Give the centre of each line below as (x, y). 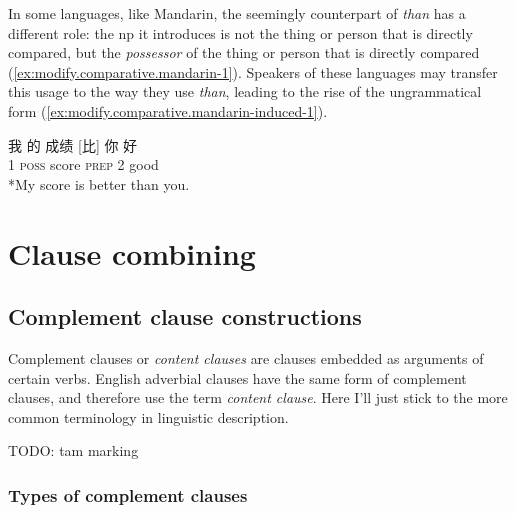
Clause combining (132, 252)
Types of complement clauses (128, 494)
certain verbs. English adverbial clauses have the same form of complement (237, 377)
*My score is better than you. (99, 183)
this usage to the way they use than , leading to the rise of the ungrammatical (245, 91)
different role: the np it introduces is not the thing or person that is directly (240, 32)
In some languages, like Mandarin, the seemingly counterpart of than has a (237, 13)
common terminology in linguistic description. (148, 416)
